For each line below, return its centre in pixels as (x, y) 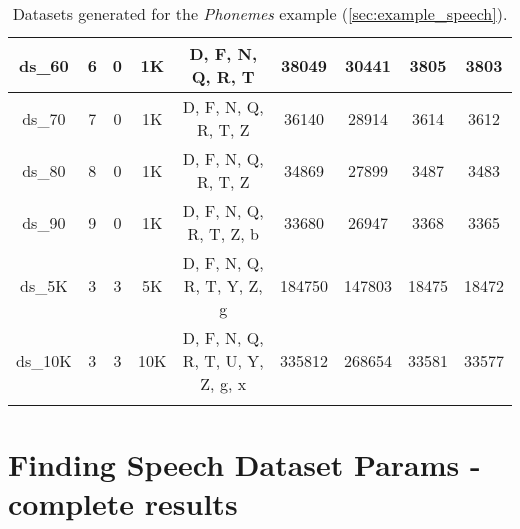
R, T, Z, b (223, 233)
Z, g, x (223, 383)
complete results (123, 503)
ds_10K (44, 360)
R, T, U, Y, (223, 360)
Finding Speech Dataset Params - (244, 464)
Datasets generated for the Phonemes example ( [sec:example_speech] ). (260, 13)
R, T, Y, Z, (223, 285)
